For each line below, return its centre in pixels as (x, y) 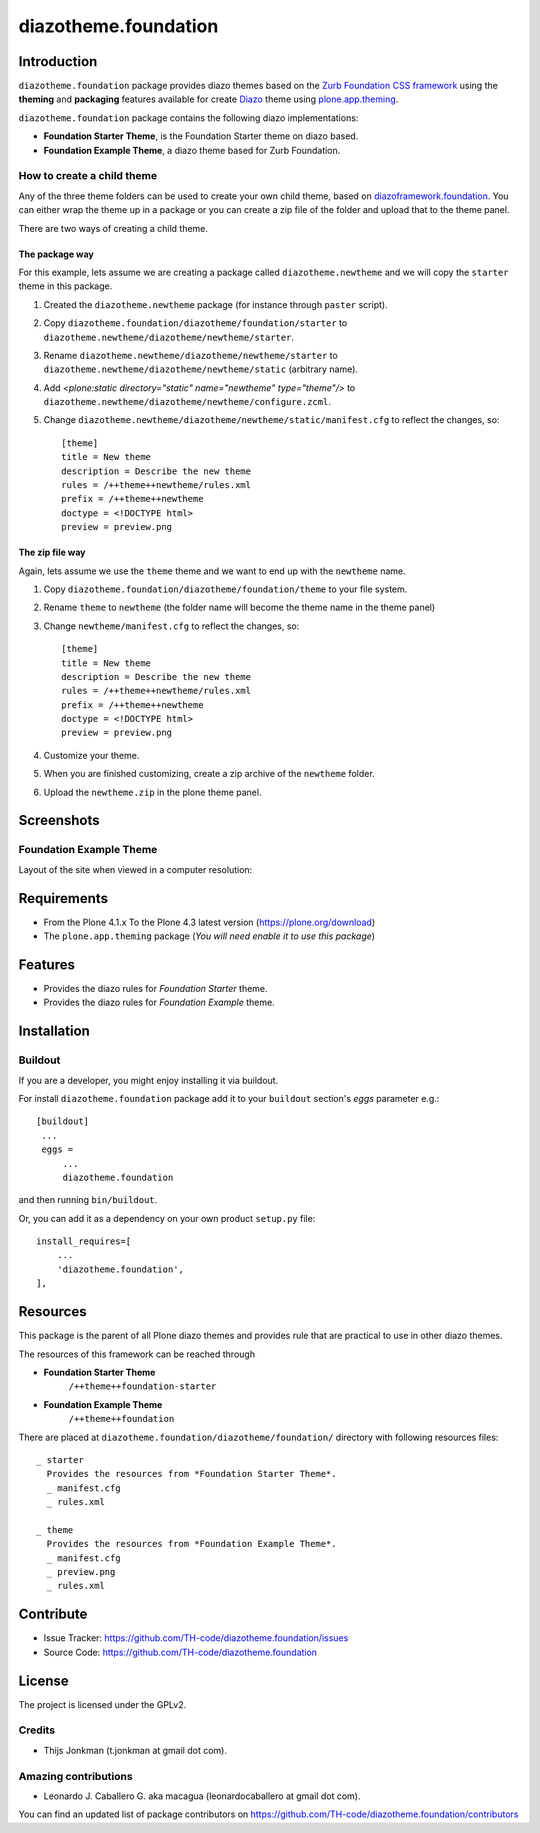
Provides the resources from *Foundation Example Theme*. (191, 1544)
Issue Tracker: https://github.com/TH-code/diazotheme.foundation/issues (196, 1638)
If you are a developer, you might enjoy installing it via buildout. (148, 1080)
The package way (56, 254)
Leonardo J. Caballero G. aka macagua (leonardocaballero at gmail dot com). (202, 1796)
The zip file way (52, 552)
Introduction (58, 61)
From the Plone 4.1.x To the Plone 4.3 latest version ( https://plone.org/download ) (209, 922)
